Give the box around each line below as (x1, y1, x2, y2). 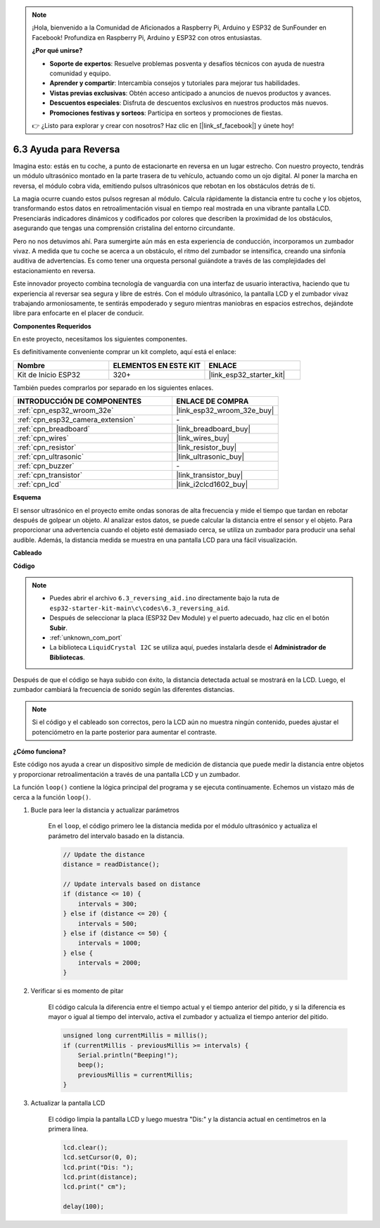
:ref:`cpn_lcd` (17, 479, 62, 489)
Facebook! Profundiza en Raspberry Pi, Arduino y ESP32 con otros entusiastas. (32, 33, 262, 42)
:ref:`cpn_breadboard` (17, 424, 91, 434)
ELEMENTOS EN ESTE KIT (113, 360, 201, 370)
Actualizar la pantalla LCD (30, 1099, 106, 1108)
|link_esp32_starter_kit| (208, 369, 286, 379)
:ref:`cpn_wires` (17, 433, 70, 443)
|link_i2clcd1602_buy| (176, 479, 248, 489)
